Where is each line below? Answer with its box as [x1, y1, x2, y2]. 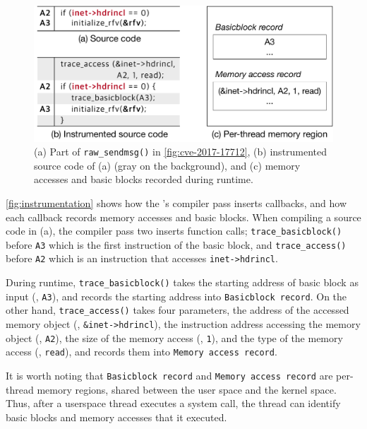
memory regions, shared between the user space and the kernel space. [37, 382, 337, 396]
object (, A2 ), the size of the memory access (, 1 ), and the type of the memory [6, 330, 343, 345]
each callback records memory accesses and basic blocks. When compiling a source [6, 209, 361, 224]
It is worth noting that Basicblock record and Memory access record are [6, 368, 333, 383]
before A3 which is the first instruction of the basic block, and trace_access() [6, 237, 347, 252]
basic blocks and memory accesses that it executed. [6, 409, 227, 424]
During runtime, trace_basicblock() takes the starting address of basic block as [6, 275, 359, 290]
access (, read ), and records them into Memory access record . [6, 344, 277, 359]
